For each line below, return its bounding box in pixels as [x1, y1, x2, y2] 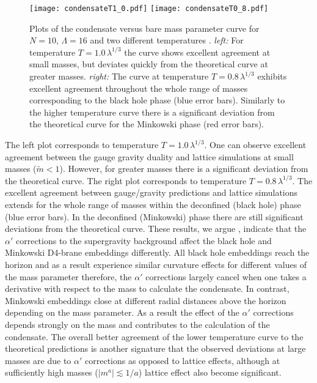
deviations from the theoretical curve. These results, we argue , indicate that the [5, 222, 307, 235]
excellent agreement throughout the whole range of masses [29, 81, 248, 94]
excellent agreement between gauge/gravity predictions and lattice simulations [5, 186, 298, 199]
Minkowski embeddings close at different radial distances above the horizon [5, 294, 286, 307]
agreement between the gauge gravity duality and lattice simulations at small [5, 150, 294, 163]
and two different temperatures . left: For [90, 34, 244, 46]
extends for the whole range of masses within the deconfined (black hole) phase [5, 198, 301, 210]
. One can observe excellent [204, 138, 307, 151]
